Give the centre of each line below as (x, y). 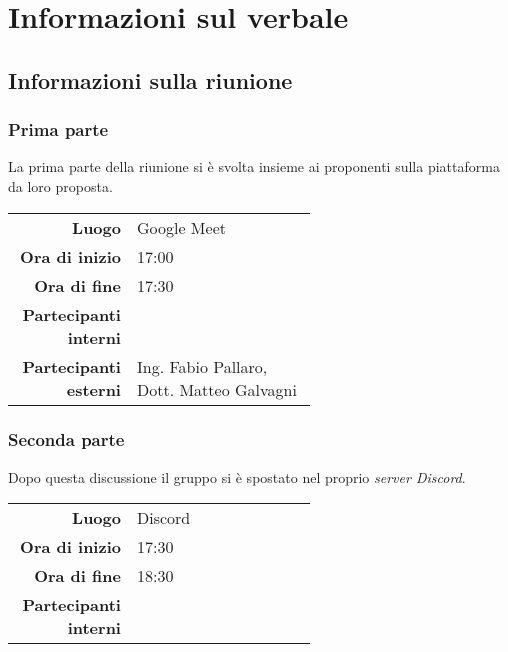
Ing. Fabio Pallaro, (202, 366)
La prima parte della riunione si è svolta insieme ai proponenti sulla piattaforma (254, 166)
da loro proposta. (60, 185)
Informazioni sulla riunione (150, 79)
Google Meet (181, 227)
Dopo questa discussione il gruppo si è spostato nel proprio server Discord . (237, 476)
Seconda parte (66, 439)
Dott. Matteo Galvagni (216, 389)
